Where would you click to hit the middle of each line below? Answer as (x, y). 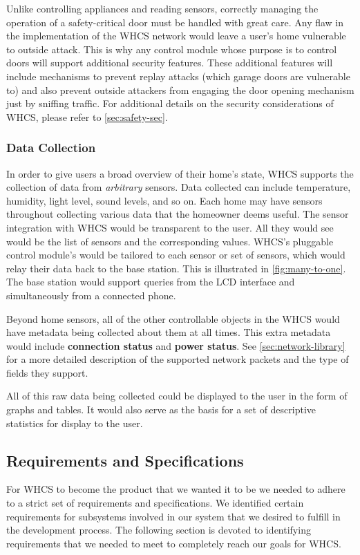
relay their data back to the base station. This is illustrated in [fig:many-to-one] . (176, 268)
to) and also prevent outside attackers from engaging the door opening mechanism (180, 90)
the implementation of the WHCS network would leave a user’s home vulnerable (176, 36)
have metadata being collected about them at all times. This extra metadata (169, 332)
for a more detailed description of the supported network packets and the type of (178, 359)
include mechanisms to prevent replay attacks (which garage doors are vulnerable (178, 76)
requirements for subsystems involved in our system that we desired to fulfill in (173, 516)
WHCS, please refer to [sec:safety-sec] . (87, 116)
